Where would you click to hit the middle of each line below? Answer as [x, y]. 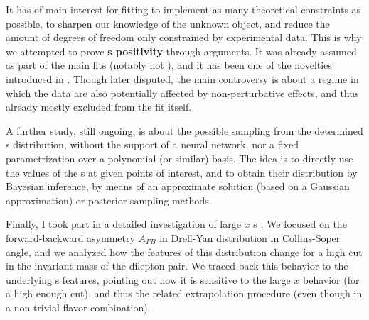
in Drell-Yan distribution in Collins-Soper [250, 237]
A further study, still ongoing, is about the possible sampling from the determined [184, 130]
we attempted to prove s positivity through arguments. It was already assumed [181, 51]
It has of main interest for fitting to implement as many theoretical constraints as [183, 9]
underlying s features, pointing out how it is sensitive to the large [148, 279]
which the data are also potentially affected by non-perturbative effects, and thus [182, 93]
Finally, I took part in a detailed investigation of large [123, 224]
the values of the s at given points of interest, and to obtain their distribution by [182, 172]
